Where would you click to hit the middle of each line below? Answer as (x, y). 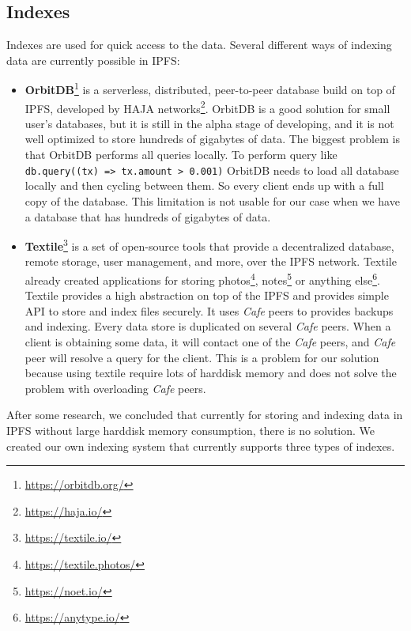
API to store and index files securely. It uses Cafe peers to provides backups (209, 310)
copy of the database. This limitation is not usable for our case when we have (212, 200)
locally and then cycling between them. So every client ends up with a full (204, 185)
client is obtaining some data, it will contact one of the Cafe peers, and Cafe (210, 341)
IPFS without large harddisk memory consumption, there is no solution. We (191, 430)
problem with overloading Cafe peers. (115, 388)
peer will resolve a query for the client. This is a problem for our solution (202, 357)
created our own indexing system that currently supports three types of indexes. (201, 446)
